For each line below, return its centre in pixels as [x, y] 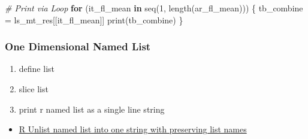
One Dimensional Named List [78, 46]
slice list [34, 89]
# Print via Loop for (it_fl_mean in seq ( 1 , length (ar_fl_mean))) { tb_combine [154, 8]
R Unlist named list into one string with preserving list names [133, 129]
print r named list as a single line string [92, 109]
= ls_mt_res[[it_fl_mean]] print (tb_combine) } [94, 19]
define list [37, 69]
